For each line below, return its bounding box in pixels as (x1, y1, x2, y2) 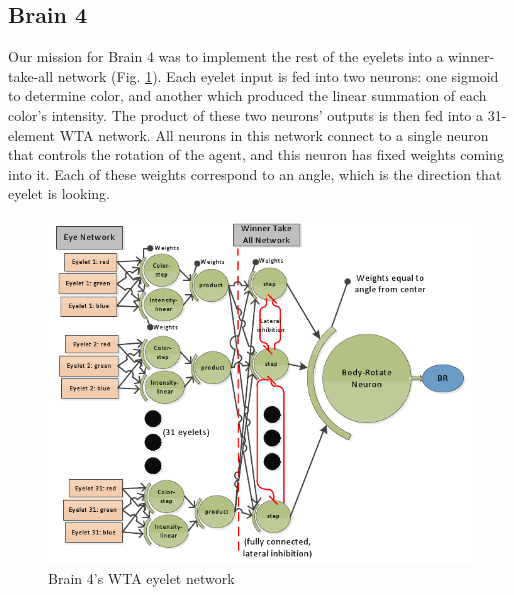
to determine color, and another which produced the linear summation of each (8, 85, 487, 106)
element (8, 124, 56, 145)
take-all (8, 65, 54, 86)
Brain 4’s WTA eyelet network (48, 567, 235, 588)
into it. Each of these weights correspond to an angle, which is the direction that (8, 163, 502, 184)
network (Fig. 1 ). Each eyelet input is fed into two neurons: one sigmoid (57, 65, 499, 86)
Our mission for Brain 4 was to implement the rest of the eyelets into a (8, 46, 444, 67)
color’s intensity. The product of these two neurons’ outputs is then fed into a (8, 104, 484, 125)
